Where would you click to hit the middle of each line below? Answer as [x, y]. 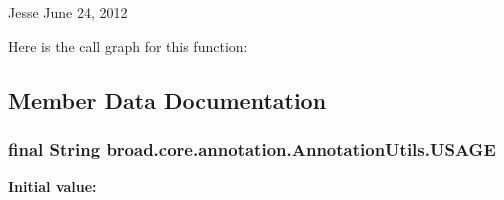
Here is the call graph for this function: [128, 45]
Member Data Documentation [167, 99]
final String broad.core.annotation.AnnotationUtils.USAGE [252, 148]
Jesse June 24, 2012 [68, 12]
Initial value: [52, 186]
